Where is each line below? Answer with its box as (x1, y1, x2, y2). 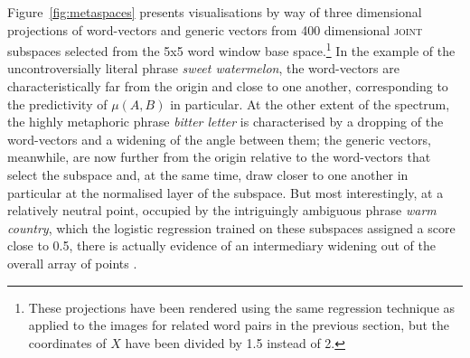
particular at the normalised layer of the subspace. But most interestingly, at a (7, 183, 444, 202)
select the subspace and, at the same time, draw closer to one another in (7, 165, 409, 184)
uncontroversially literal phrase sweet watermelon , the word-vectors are (7, 59, 399, 78)
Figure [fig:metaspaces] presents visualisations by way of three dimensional (7, 3, 422, 21)
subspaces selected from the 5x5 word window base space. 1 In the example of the (7, 39, 456, 60)
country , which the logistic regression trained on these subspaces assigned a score (7, 218, 456, 237)
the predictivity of (7, 94, 108, 113)
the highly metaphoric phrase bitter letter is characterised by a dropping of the (7, 112, 444, 131)
